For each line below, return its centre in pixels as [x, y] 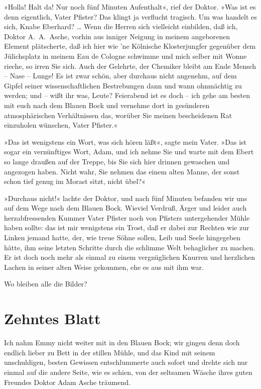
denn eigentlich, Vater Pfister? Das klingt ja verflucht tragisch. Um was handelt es [130, 16]
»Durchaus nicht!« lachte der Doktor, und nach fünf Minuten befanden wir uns [126, 198]
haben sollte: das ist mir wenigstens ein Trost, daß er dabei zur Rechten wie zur [127, 227]
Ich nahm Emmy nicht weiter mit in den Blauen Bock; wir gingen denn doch [122, 343]
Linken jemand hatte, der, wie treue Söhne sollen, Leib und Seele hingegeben [122, 237]
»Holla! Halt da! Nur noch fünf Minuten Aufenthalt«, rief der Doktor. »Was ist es [130, 7]
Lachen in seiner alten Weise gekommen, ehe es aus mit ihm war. [104, 267]
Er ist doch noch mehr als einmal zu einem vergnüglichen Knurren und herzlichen [129, 257]
